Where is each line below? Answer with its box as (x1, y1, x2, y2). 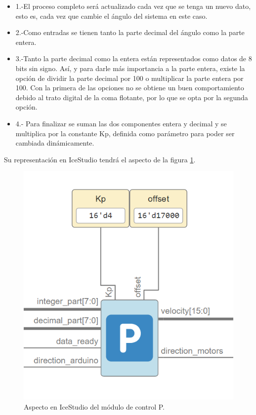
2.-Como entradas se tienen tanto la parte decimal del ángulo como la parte (15, 27, 245, 38)
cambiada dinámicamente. (15, 138, 94, 148)
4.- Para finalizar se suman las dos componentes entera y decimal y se (15, 118, 227, 128)
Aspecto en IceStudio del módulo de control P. (24, 401, 165, 412)
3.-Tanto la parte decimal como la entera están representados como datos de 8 (15, 53, 252, 64)
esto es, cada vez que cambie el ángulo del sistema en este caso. (15, 10, 208, 21)
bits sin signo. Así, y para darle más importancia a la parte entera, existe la (15, 63, 245, 73)
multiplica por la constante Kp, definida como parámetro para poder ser (15, 128, 235, 138)
